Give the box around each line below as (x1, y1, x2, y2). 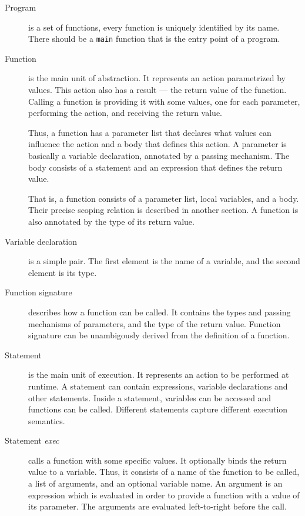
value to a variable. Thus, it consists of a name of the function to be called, (28, 465, 300, 478)
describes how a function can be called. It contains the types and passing (28, 305, 291, 318)
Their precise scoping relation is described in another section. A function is (28, 204, 299, 216)
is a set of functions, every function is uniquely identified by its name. (28, 21, 280, 33)
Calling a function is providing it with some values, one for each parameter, (28, 95, 300, 107)
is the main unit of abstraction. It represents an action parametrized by (28, 72, 286, 84)
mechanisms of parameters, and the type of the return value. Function (28, 317, 281, 329)
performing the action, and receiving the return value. (28, 106, 223, 119)
